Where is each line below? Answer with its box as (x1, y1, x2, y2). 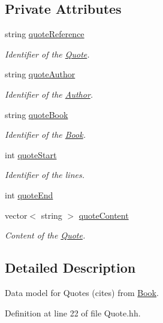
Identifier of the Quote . (5, 47, 90, 60)
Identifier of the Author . (5, 87, 93, 100)
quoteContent (79, 209, 129, 221)
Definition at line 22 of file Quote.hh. (5, 306, 141, 319)
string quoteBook (5, 108, 68, 120)
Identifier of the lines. (5, 168, 84, 181)
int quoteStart (5, 148, 57, 161)
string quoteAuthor (5, 68, 76, 80)
